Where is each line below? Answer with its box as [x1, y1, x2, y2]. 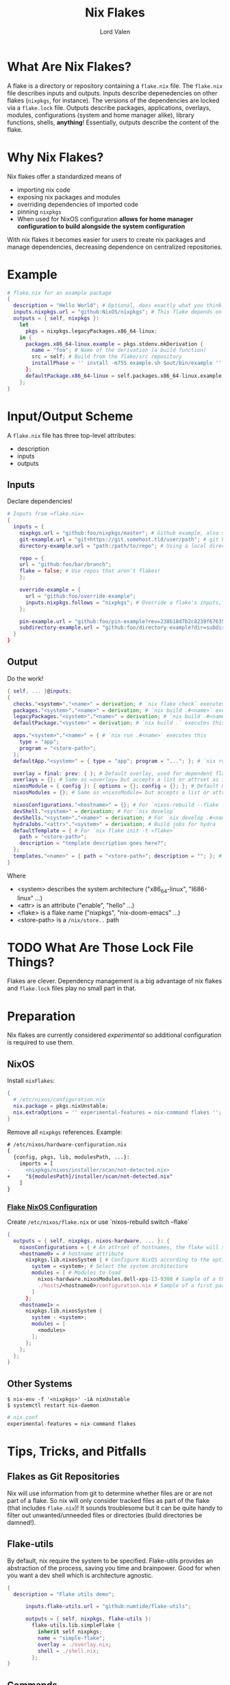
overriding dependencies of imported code [16, 200, 139, 208]
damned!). [7, 1518, 36, 1526]
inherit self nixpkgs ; [37, 1629, 103, 1636]
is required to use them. [7, 1038, 74, 1047]
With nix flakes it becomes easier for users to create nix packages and [7, 235, 206, 243]
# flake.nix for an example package [7, 289, 112, 296]
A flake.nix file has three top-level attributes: [7, 431, 136, 439]
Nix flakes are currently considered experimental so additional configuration [7, 1031, 222, 1039]
